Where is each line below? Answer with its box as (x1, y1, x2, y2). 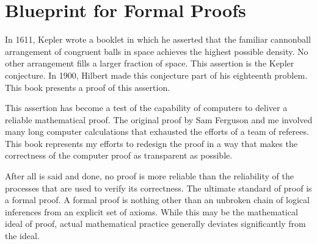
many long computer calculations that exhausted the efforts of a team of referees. (5, 125, 309, 138)
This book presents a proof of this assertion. (5, 81, 170, 93)
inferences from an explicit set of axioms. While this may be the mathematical (5, 205, 298, 218)
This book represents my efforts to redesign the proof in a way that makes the (5, 137, 297, 149)
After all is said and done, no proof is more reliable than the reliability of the (5, 170, 294, 182)
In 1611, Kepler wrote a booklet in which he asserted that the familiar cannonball (5, 33, 311, 46)
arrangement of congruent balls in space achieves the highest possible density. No (5, 45, 308, 57)
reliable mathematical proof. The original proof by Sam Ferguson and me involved (5, 113, 313, 126)
